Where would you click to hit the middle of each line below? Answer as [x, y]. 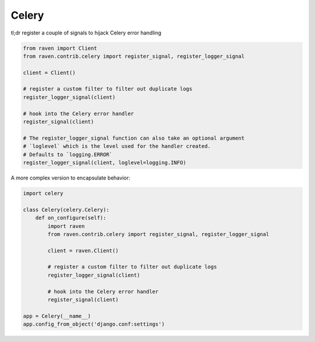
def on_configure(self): [71, 218]
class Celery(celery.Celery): [66, 210]
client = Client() [49, 72]
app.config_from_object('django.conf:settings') [94, 324]
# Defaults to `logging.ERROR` [68, 154]
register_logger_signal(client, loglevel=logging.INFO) [105, 163]
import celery [43, 193]
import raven [66, 226]
